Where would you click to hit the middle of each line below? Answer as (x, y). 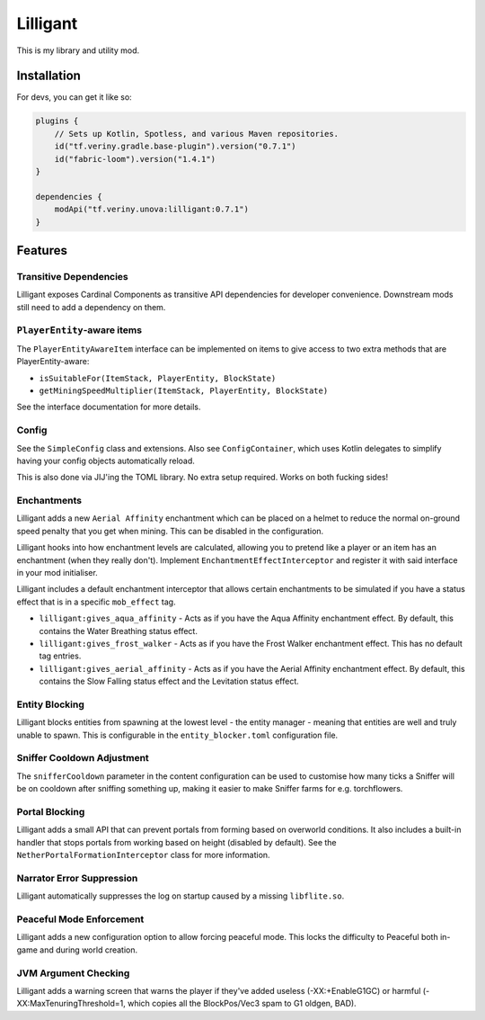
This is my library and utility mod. (78, 50)
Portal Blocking (51, 811)
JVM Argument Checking (73, 973)
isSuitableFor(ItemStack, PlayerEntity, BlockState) (158, 378)
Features (42, 251)
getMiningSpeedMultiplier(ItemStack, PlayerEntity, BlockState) (184, 391)
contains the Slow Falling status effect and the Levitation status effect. (169, 681)
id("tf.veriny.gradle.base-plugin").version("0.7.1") (175, 147)
